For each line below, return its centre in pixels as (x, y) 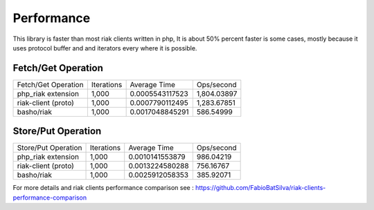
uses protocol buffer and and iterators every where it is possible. (105, 48)
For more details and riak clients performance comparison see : (103, 188)
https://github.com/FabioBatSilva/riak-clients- (260, 188)
